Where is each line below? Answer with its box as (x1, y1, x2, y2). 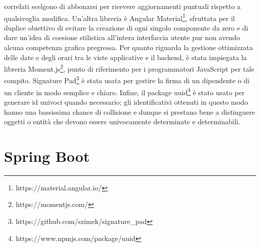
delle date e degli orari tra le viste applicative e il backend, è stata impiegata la (4, 52, 247, 62)
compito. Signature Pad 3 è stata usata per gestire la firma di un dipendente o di (4, 74, 250, 86)
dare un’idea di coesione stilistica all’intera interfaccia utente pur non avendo (4, 32, 240, 43)
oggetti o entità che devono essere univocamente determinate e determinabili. (4, 116, 240, 127)
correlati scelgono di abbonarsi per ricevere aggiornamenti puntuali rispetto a (4, 1, 241, 11)
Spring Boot (4, 145, 90, 166)
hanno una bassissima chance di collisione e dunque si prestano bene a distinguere (4, 106, 255, 117)
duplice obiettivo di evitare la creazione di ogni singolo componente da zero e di (4, 22, 248, 33)
